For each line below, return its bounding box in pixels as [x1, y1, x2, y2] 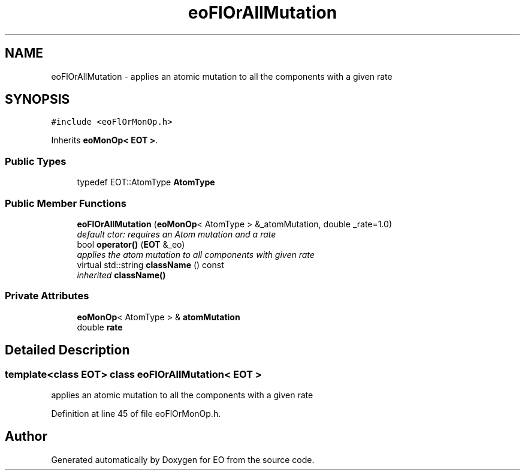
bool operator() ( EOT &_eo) [77, 239, 185, 249]
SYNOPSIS [5, 92, 70, 107]
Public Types [5, 155, 67, 167]
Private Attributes [5, 290, 89, 302]
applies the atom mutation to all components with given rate [77, 249, 315, 260]
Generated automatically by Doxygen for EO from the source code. [51, 454, 315, 465]
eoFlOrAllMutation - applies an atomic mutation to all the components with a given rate [51, 71, 393, 82]
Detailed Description [5, 342, 130, 358]
